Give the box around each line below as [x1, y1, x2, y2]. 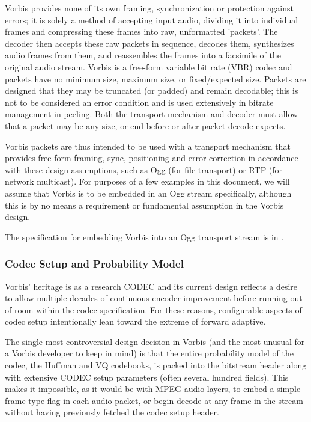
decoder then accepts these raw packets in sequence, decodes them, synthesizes [5, 37, 294, 49]
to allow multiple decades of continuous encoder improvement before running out [5, 292, 303, 304]
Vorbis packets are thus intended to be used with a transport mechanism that [5, 139, 291, 152]
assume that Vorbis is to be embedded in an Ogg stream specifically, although [5, 186, 292, 199]
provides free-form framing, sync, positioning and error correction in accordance [5, 151, 298, 164]
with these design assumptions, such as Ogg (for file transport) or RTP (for [5, 163, 283, 176]
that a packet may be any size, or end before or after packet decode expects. [5, 119, 286, 132]
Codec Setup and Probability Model [5, 256, 184, 271]
